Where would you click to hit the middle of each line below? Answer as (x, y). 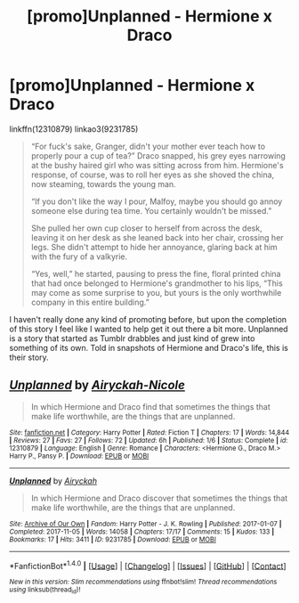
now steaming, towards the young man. (103, 183)
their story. (29, 357)
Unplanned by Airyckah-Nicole (97, 385)
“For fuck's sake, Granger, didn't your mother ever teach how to (148, 146)
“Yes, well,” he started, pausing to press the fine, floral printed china (156, 273)
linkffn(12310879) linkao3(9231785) (74, 129)
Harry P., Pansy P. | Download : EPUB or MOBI (79, 456)
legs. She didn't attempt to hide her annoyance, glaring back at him (154, 247)
